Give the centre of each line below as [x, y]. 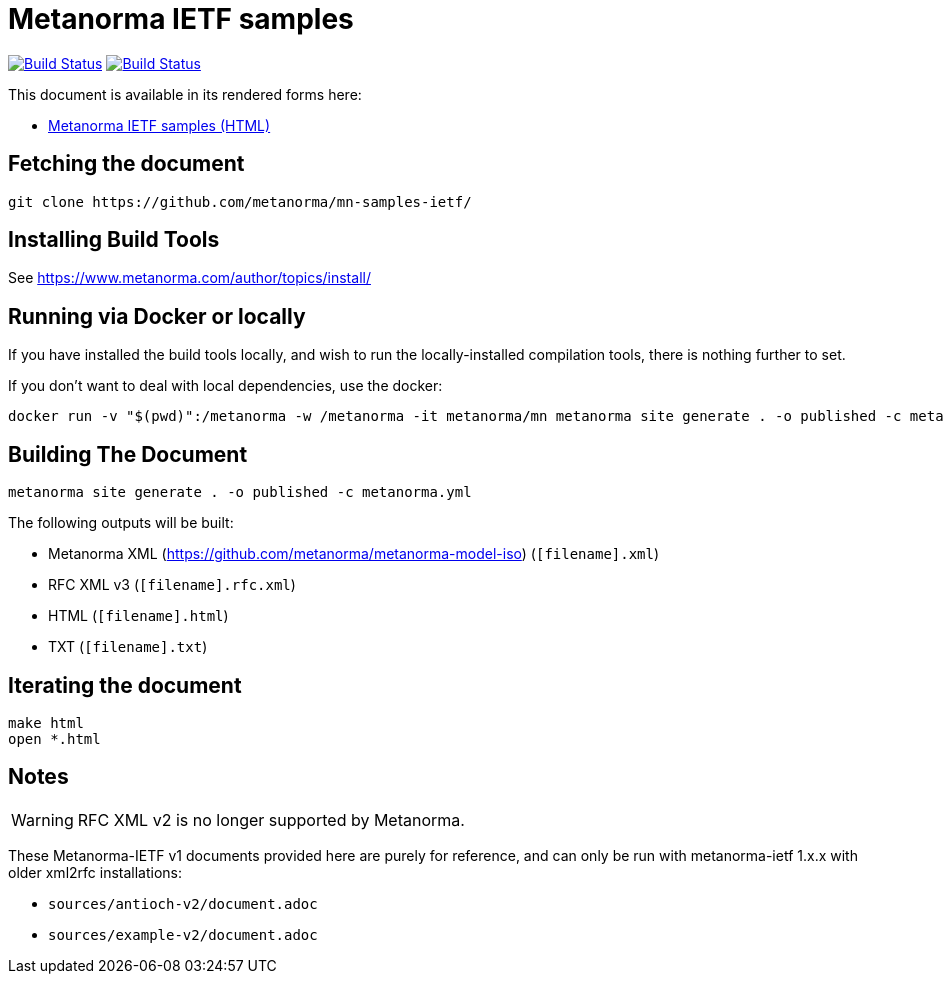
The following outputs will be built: [121, 523]
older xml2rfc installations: [95, 872]
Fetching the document [126, 164]
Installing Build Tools [114, 240]
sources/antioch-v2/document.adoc [183, 903]
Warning [42, 819]
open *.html [54, 738]
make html [46, 722]
